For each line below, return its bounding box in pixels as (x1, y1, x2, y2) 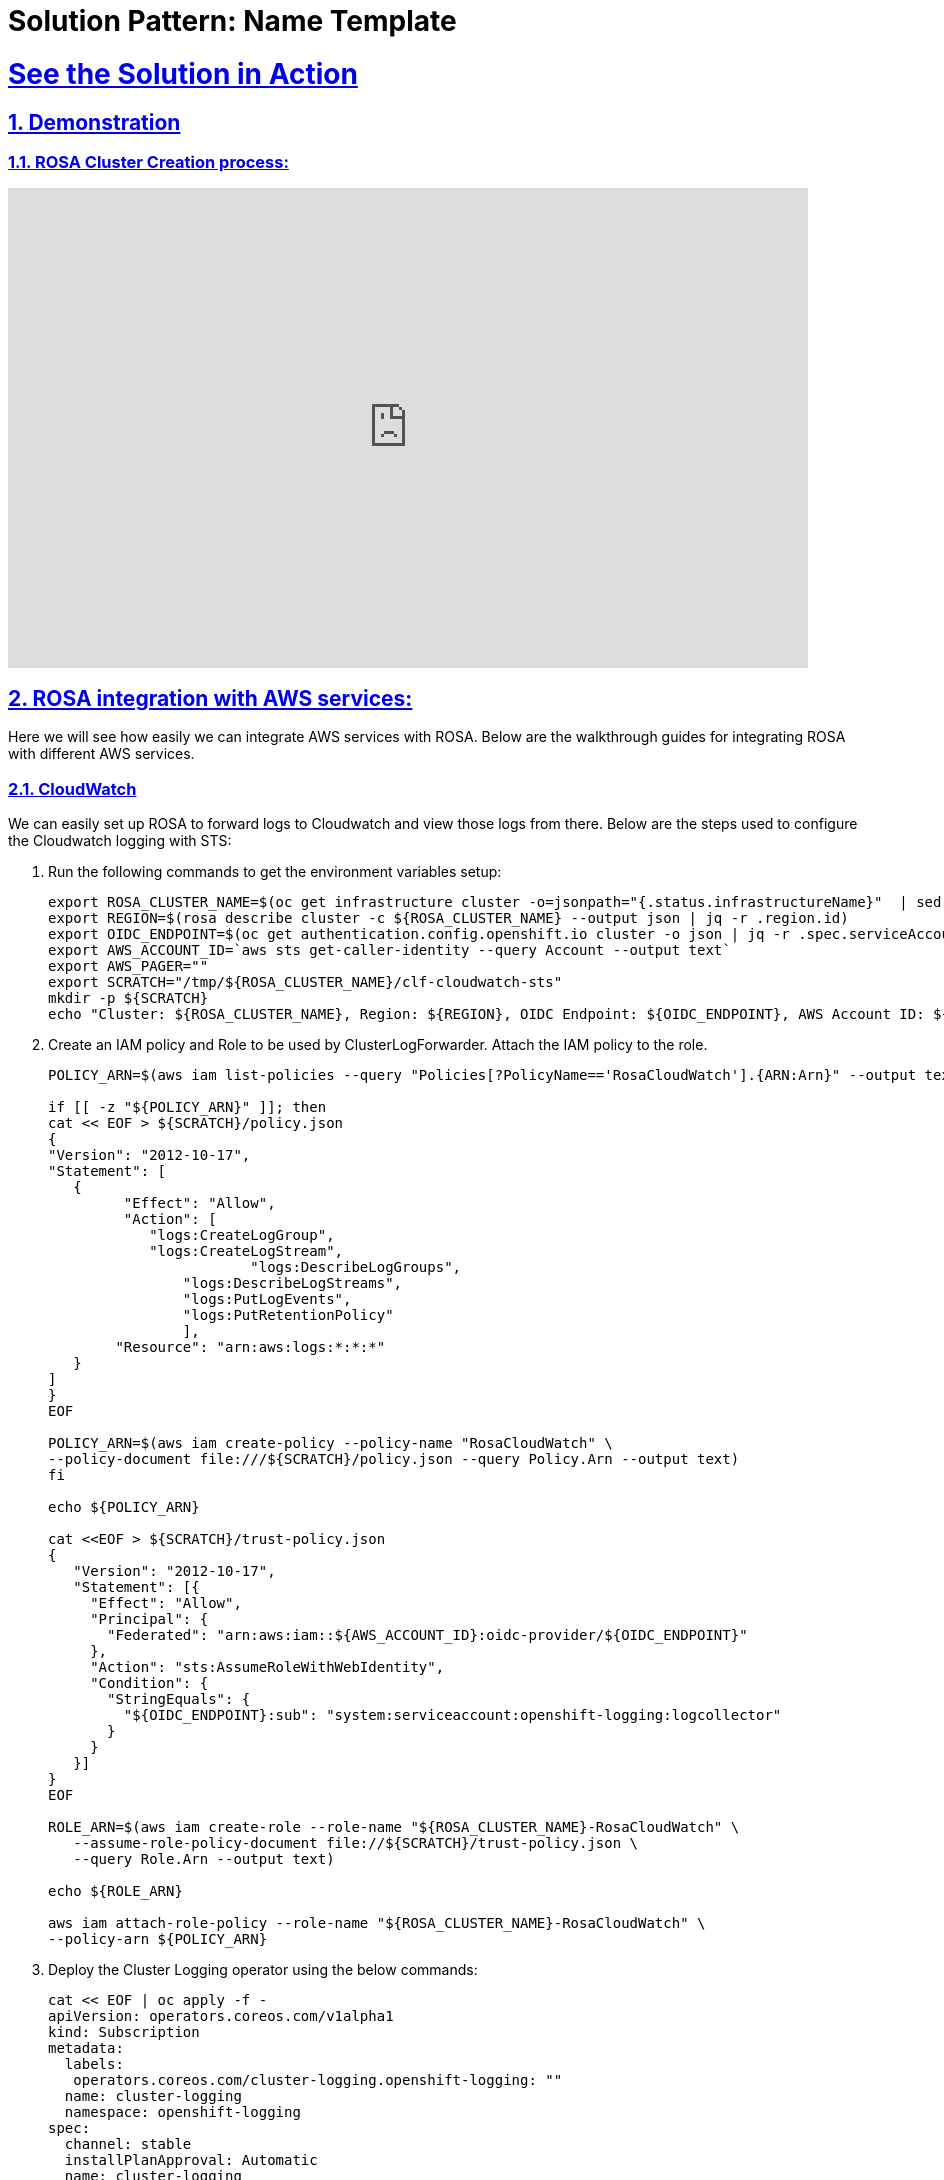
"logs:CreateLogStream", (149, 1242, 344, 1259)
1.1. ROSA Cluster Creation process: (8, 151, 289, 172)
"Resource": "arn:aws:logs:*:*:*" (115, 1338, 386, 1355)
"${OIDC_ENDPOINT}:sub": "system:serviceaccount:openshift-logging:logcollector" (123, 1706, 782, 1723)
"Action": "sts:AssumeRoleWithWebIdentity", (90, 1658, 445, 1675)
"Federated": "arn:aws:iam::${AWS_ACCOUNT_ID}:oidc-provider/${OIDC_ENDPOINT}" (107, 1626, 748, 1643)
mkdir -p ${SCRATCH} (48, 989, 209, 1006)
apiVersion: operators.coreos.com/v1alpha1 (48, 2007, 394, 2024)
